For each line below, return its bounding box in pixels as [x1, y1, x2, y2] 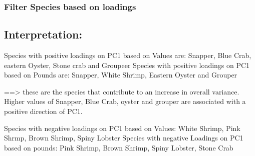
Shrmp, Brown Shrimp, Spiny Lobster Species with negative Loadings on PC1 [4, 132, 243, 143]
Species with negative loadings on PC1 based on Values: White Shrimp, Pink [4, 122, 240, 133]
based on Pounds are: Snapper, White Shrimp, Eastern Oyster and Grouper [4, 69, 237, 80]
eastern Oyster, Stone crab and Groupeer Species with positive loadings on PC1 [4, 59, 250, 70]
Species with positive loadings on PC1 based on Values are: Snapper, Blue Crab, [4, 50, 251, 60]
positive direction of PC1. [4, 106, 83, 116]
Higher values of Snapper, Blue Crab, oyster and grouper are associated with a [4, 96, 246, 106]
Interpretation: [4, 26, 83, 42]
